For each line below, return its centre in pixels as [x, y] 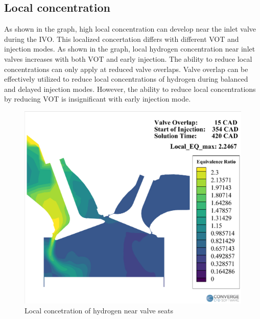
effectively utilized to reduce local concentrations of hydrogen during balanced [126, 79]
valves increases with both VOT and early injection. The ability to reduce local [128, 58]
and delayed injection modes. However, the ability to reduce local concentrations [130, 89]
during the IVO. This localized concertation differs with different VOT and [122, 39]
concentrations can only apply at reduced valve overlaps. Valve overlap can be [126, 69]
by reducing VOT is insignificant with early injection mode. [98, 99]
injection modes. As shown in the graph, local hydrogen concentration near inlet [130, 49]
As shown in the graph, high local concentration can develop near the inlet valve [130, 29]
